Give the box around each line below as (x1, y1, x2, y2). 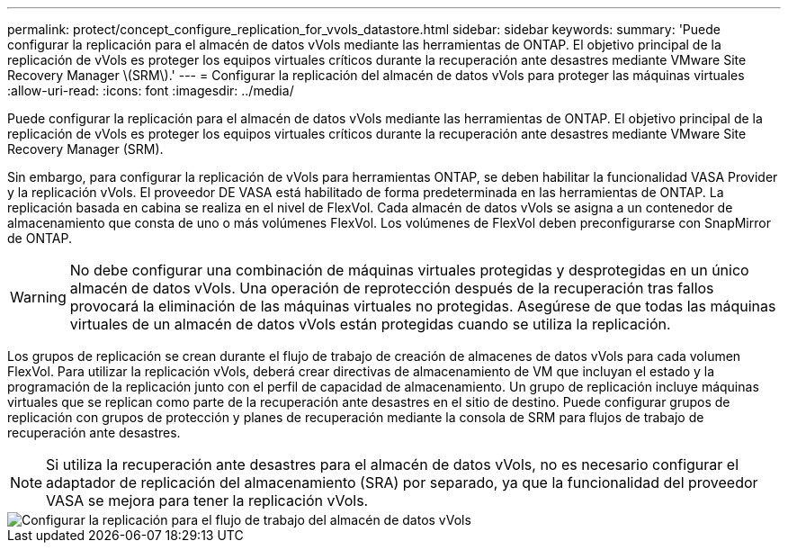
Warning (10, 288, 67, 306)
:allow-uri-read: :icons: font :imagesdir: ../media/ (7, 83, 294, 98)
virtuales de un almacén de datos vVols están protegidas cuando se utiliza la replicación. (69, 315, 671, 333)
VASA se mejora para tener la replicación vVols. (46, 491, 369, 509)
